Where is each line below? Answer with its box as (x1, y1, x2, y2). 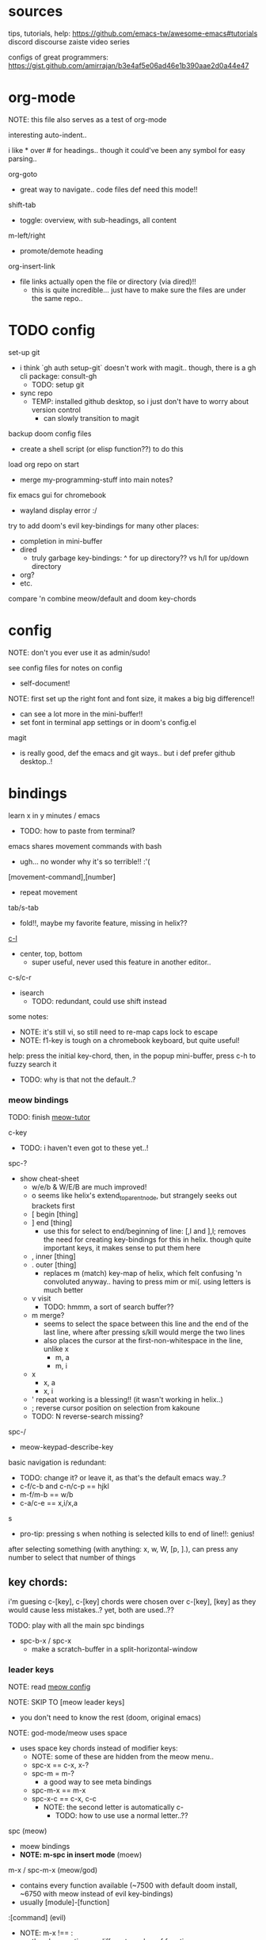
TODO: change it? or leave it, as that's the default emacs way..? (19, 1472, 226, 1482)
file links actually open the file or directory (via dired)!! (19, 277, 196, 286)
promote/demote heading (19, 246, 104, 255)
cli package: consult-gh (19, 371, 97, 380)
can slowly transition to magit (43, 413, 140, 422)
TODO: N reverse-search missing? (31, 1411, 144, 1421)
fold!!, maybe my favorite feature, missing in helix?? (19, 918, 188, 927)
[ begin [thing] (31, 1209, 78, 1219)
